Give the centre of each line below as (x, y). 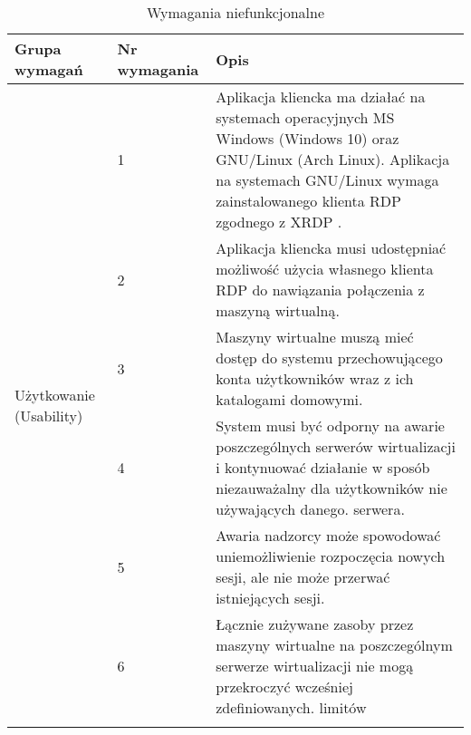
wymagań (49, 69)
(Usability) (49, 415)
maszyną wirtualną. (278, 310)
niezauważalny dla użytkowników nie (332, 488)
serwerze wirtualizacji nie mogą (315, 666)
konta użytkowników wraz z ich (315, 378)
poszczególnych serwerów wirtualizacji (336, 446)
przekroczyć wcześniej (284, 687)
